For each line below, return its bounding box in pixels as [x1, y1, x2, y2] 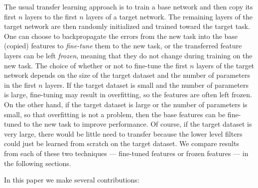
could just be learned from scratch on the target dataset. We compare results [4, 138, 239, 149]
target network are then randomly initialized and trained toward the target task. [4, 21, 250, 31]
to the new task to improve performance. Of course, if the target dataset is [23, 119, 252, 129]
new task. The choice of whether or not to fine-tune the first [4, 60, 188, 70]
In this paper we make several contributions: [4, 175, 139, 185]
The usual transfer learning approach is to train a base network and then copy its [4, 1, 253, 11]
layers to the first [24, 11, 77, 21]
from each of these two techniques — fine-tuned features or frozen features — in [4, 148, 249, 158]
